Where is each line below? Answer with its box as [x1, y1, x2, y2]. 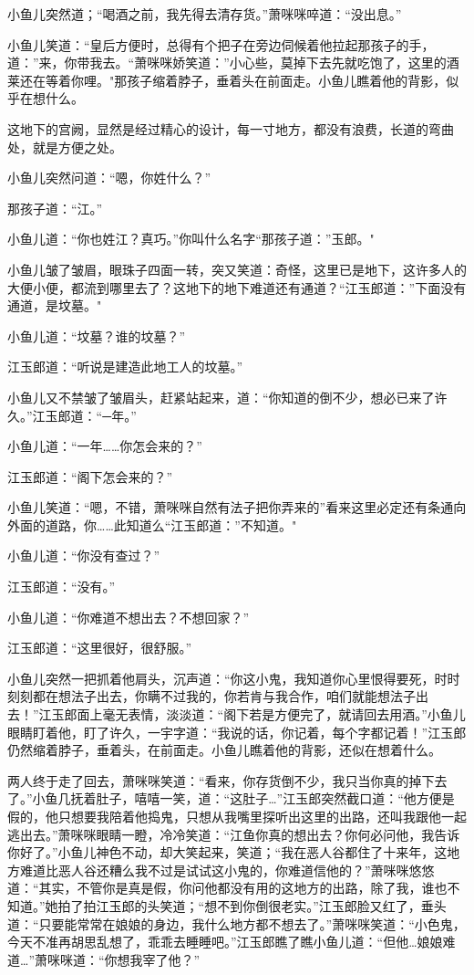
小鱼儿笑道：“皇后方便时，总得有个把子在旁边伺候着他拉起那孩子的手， [7, 35, 435, 54]
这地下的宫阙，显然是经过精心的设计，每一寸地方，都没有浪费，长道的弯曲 [7, 119, 454, 138]
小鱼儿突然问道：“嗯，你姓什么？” [7, 168, 211, 187]
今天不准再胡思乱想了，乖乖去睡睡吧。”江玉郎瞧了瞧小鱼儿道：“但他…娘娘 [7, 932, 443, 951]
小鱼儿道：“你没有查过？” [7, 546, 160, 565]
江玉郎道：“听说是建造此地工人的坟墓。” [7, 357, 243, 376]
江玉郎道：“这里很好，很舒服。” [7, 638, 192, 657]
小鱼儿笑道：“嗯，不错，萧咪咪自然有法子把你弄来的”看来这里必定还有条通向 [7, 498, 467, 517]
